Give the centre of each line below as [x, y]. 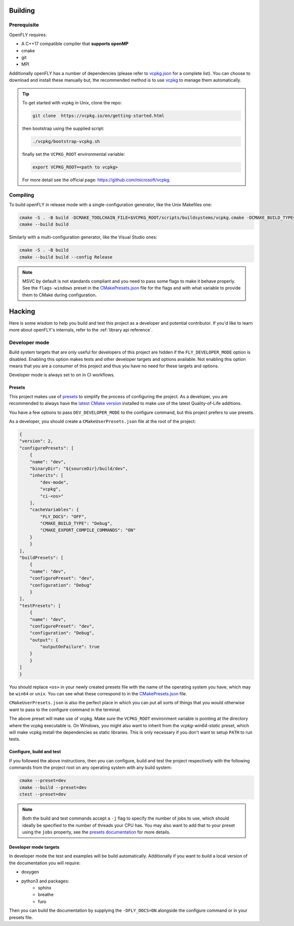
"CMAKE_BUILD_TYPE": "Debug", [76, 523]
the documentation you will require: [45, 863]
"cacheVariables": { [54, 510]
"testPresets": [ [40, 605]
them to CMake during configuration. [60, 295]
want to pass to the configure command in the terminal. [65, 710]
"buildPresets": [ [41, 558]
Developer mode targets [34, 847]
